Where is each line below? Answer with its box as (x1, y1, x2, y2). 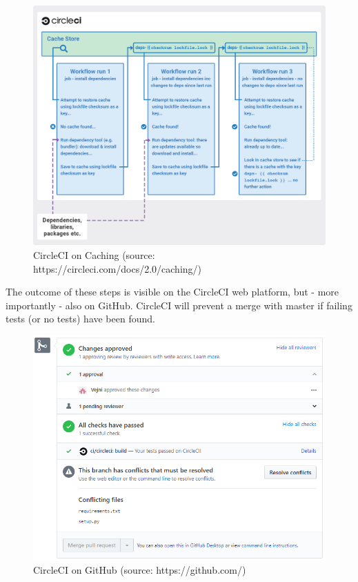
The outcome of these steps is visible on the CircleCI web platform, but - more (6, 284, 339, 299)
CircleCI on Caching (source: (33, 247, 155, 262)
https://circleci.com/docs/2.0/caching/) (33, 261, 202, 275)
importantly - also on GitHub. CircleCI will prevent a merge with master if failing (6, 298, 352, 312)
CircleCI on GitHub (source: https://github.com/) (33, 563, 246, 577)
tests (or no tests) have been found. (6, 311, 155, 326)
